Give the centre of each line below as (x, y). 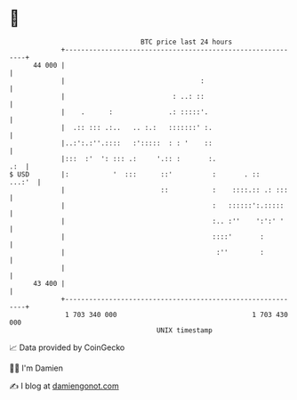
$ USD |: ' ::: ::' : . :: (135, 174)
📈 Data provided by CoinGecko (67, 347)
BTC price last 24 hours (187, 42)
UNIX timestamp (185, 330)
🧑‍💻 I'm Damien (36, 368)
